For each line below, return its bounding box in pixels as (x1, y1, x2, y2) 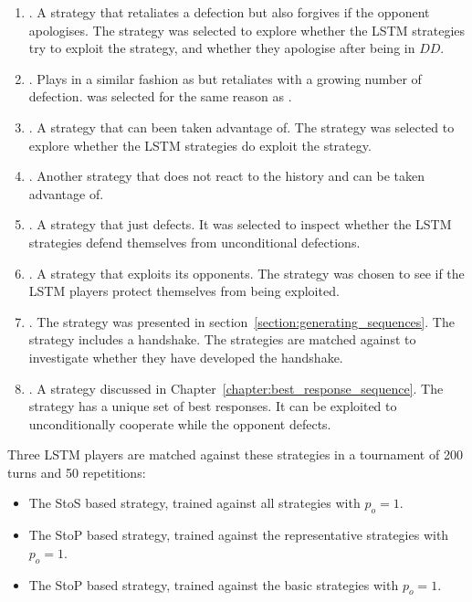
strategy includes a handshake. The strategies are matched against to (28, 330, 416, 349)
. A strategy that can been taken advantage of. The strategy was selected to (28, 117, 455, 136)
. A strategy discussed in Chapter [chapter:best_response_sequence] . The (28, 378, 444, 397)
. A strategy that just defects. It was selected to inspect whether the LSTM (28, 215, 452, 234)
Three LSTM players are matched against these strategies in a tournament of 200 (7, 445, 463, 464)
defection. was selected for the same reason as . (28, 87, 292, 106)
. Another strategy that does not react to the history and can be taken (28, 166, 425, 185)
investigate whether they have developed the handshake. (28, 347, 343, 366)
